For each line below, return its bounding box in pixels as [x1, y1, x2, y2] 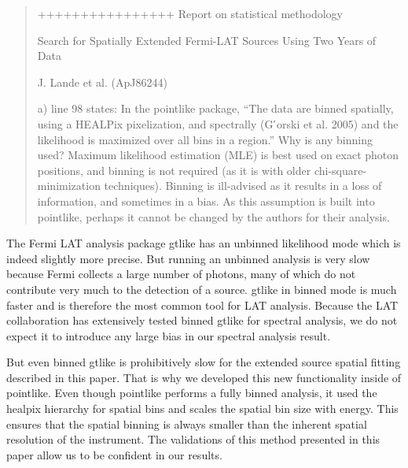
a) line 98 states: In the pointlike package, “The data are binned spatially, [37, 100, 394, 117]
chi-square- [314, 162, 367, 178]
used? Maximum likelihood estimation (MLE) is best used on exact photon [37, 147, 399, 163]
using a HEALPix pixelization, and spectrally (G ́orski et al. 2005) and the [37, 115, 399, 132]
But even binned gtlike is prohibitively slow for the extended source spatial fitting [6, 354, 401, 370]
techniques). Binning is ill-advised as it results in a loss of [104, 177, 382, 194]
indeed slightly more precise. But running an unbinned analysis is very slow [6, 250, 370, 266]
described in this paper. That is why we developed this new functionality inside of [6, 369, 402, 385]
